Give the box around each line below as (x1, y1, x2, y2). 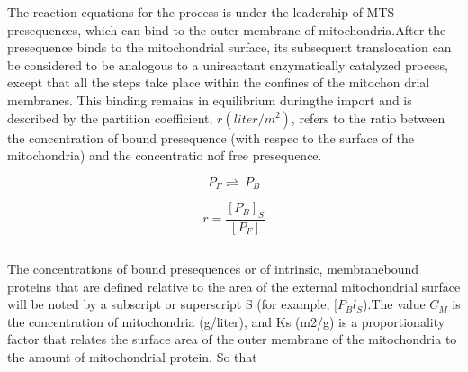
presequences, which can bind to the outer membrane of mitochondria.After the (7, 20, 446, 39)
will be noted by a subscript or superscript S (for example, (7, 295, 330, 313)
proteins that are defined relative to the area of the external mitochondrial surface (7, 277, 461, 295)
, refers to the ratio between (291, 108, 445, 127)
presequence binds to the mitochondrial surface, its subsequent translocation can (7, 38, 452, 57)
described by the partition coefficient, (7, 108, 213, 127)
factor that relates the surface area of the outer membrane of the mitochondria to (7, 330, 457, 349)
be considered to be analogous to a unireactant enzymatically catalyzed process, (7, 55, 449, 74)
